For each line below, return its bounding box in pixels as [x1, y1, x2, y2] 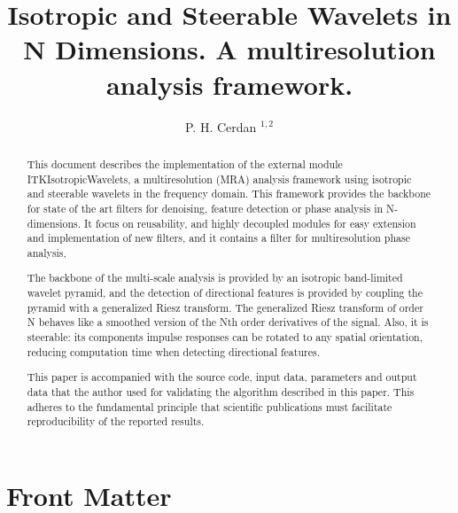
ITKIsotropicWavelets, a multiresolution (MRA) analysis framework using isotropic [27, 171, 412, 186]
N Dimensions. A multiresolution [23, 31, 436, 67]
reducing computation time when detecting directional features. [27, 344, 320, 359]
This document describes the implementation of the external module [27, 156, 343, 171]
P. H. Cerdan [184, 117, 257, 136]
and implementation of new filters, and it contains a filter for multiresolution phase [27, 230, 410, 245]
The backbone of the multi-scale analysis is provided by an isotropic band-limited [27, 270, 403, 285]
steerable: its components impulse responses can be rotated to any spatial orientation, [27, 330, 423, 344]
